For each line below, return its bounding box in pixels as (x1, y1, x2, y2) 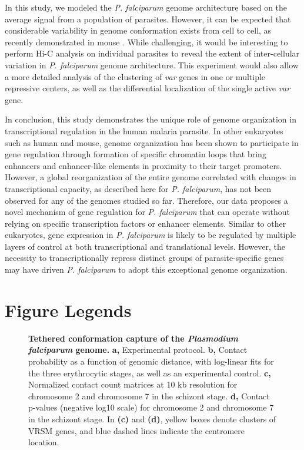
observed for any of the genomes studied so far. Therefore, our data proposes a (5, 194, 288, 206)
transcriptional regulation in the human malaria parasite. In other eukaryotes (5, 124, 283, 137)
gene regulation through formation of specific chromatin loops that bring (5, 148, 266, 160)
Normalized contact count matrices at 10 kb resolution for (28, 378, 238, 391)
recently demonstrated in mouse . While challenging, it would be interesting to (5, 35, 288, 48)
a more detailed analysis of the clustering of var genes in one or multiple (5, 70, 266, 82)
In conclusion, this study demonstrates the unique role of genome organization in (5, 113, 296, 125)
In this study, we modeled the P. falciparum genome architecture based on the (5, 1, 288, 13)
